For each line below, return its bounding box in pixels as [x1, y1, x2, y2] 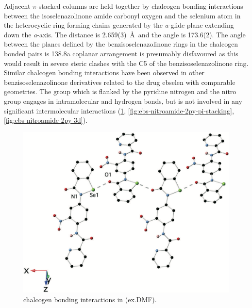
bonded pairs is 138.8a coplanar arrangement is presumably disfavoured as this [4, 48, 238, 58]
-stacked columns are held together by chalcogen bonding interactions [36, 1, 243, 11]
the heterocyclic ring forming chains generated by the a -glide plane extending [4, 20, 234, 30]
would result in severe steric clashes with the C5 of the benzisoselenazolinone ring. [4, 58, 249, 68]
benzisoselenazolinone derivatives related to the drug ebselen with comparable [4, 77, 235, 87]
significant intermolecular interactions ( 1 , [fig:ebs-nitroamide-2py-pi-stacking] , [4, 105, 234, 115]
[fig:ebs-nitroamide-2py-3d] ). [4, 115, 88, 125]
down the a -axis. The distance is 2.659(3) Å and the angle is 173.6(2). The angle [4, 29, 246, 39]
